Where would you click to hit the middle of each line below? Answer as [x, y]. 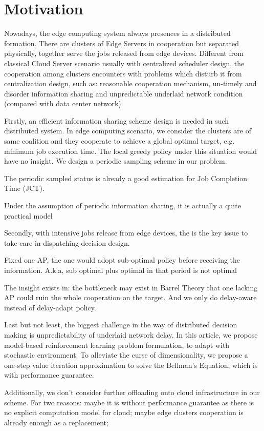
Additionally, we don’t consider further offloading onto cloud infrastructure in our [132, 392]
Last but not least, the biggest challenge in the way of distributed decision [121, 325]
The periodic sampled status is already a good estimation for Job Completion [126, 178]
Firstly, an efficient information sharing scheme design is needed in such [117, 120]
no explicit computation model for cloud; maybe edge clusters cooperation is [124, 412]
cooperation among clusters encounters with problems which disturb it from [123, 73]
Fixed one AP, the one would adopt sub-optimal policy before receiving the [122, 260]
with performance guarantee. [49, 375]
